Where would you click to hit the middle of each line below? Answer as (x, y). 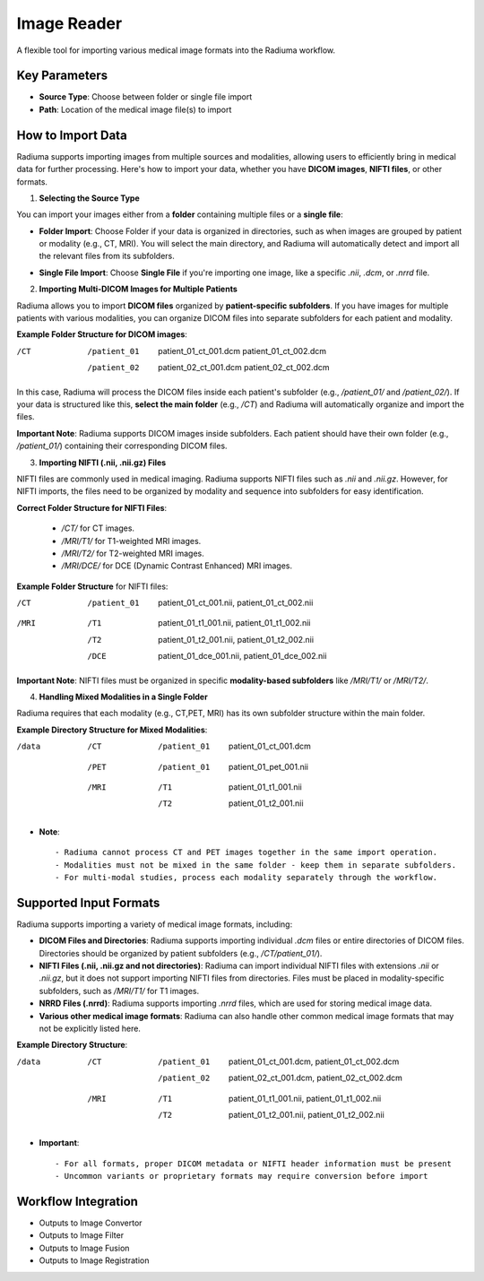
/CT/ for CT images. (98, 528)
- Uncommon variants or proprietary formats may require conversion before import (242, 1176)
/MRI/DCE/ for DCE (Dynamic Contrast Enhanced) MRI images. (177, 566)
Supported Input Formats (88, 902)
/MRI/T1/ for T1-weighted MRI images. (131, 541)
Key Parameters (62, 76)
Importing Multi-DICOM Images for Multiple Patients (138, 289)
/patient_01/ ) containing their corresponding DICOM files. (122, 446)
